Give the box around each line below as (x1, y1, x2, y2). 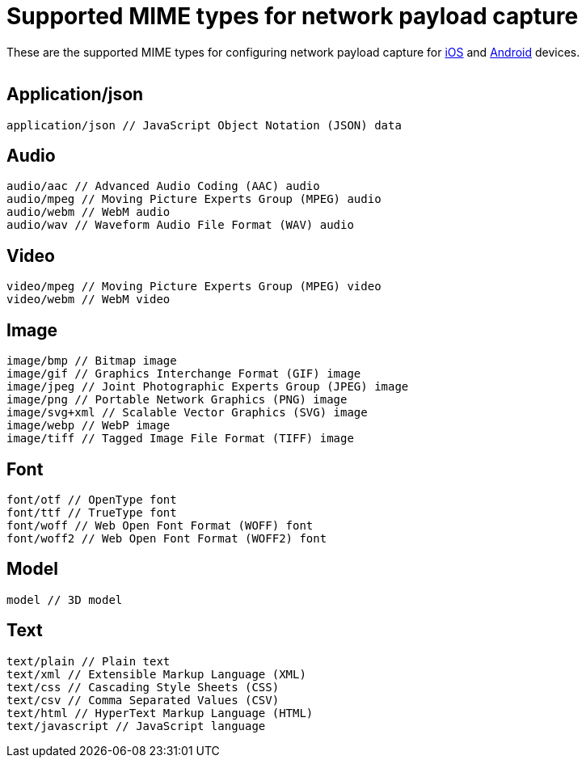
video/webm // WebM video (6, 293, 171, 306)
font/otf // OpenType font (6, 492, 177, 506)
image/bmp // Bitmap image (6, 354, 177, 368)
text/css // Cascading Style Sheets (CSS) (6, 680, 280, 694)
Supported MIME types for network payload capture (6, 2, 579, 30)
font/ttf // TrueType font (6, 505, 177, 519)
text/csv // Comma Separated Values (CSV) (6, 693, 280, 707)
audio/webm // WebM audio (6, 205, 171, 219)
